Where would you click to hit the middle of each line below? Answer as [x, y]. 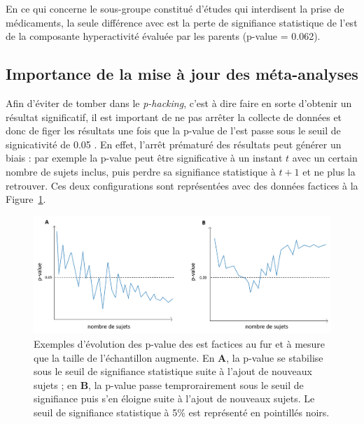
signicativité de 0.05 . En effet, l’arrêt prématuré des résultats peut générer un [174, 144]
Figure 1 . [26, 199]
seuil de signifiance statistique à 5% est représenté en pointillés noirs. [182, 412]
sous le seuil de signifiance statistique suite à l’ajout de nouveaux [173, 371]
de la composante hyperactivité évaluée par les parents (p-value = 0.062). [163, 36]
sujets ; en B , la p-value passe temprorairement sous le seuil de [169, 384]
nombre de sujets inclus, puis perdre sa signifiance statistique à [141, 171]
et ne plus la [329, 171]
